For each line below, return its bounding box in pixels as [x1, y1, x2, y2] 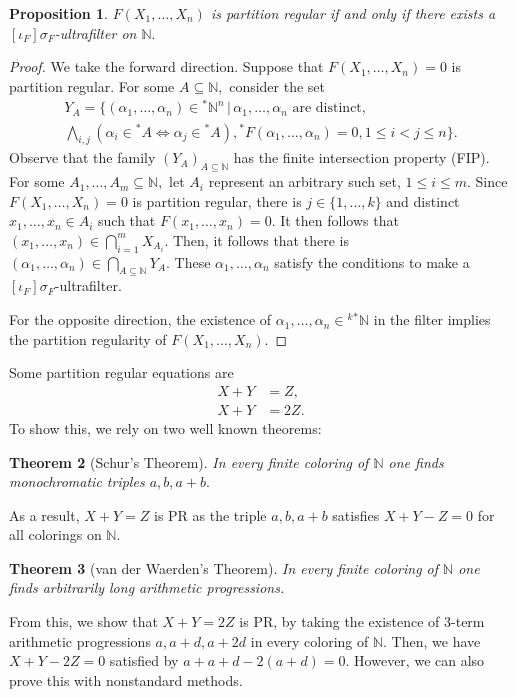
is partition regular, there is [132, 190, 302, 211]
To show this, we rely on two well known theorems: [9, 417, 322, 438]
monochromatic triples [9, 471, 145, 492]
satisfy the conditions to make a [274, 251, 470, 272]
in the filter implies [373, 309, 491, 330]
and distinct [386, 190, 460, 211]
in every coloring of [250, 630, 369, 651]
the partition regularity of [9, 328, 167, 349]
